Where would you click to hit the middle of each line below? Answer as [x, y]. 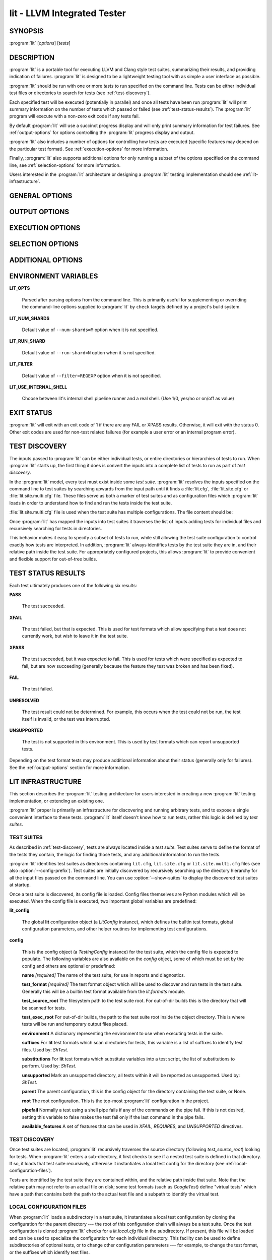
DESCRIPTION [32, 57]
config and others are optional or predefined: [69, 966]
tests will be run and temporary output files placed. [75, 1024]
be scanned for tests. [44, 1007]
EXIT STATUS [31, 413]
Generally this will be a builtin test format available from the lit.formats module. [104, 991]
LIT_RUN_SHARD [27, 341]
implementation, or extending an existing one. [57, 801]
